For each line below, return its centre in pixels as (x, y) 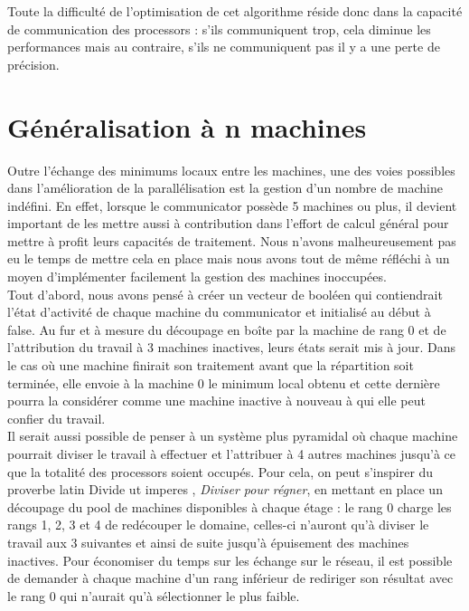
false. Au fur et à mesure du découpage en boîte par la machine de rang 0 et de (227, 329)
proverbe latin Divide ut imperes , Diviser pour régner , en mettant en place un (225, 489)
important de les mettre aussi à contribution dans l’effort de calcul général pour (228, 223)
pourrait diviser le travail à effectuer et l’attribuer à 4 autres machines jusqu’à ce (232, 453)
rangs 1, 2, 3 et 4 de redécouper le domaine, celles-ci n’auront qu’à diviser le (218, 525)
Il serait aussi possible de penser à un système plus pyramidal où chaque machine (233, 436)
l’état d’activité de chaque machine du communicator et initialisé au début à (219, 312)
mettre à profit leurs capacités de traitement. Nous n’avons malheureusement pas (232, 240)
